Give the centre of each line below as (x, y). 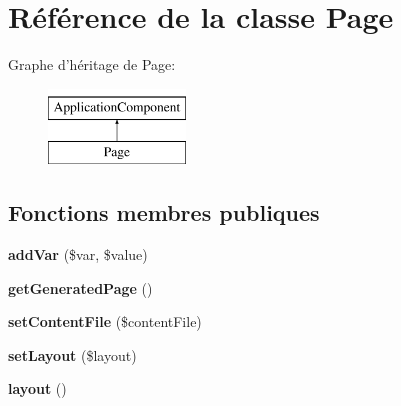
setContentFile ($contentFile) (105, 321)
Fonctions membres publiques (164, 212)
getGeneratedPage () (80, 287)
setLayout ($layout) (72, 354)
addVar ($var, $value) (78, 254)
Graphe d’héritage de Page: (92, 64)
